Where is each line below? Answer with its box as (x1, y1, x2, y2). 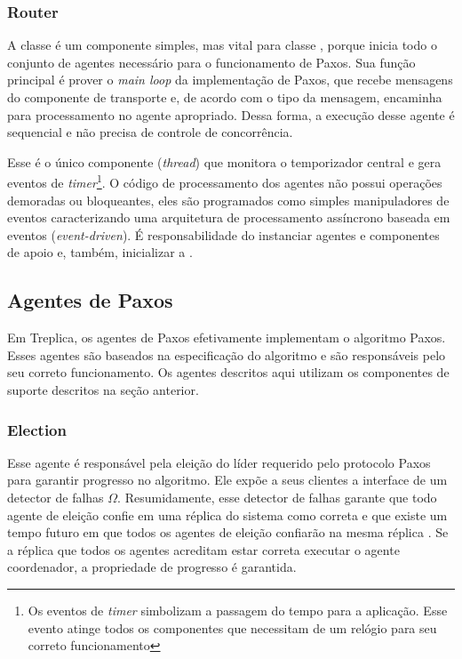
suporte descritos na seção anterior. (7, 380, 199, 398)
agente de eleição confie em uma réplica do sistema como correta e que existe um (7, 505, 448, 524)
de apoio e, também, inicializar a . (7, 243, 193, 261)
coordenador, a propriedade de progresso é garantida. (7, 558, 297, 576)
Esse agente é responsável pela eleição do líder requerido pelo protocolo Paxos (7, 453, 431, 471)
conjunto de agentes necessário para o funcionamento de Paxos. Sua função (7, 52, 416, 71)
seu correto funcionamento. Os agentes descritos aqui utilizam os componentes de (7, 363, 450, 382)
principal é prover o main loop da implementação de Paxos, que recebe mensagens (7, 70, 453, 89)
